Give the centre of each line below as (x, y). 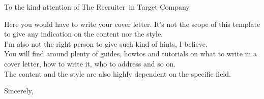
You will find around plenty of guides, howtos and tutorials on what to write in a (131, 54)
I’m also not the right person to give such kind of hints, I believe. (106, 43)
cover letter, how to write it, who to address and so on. (90, 63)
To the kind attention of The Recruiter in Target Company (97, 7)
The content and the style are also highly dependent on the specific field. (118, 73)
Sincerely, (19, 91)
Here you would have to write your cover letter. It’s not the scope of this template (132, 24)
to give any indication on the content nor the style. (84, 34)
